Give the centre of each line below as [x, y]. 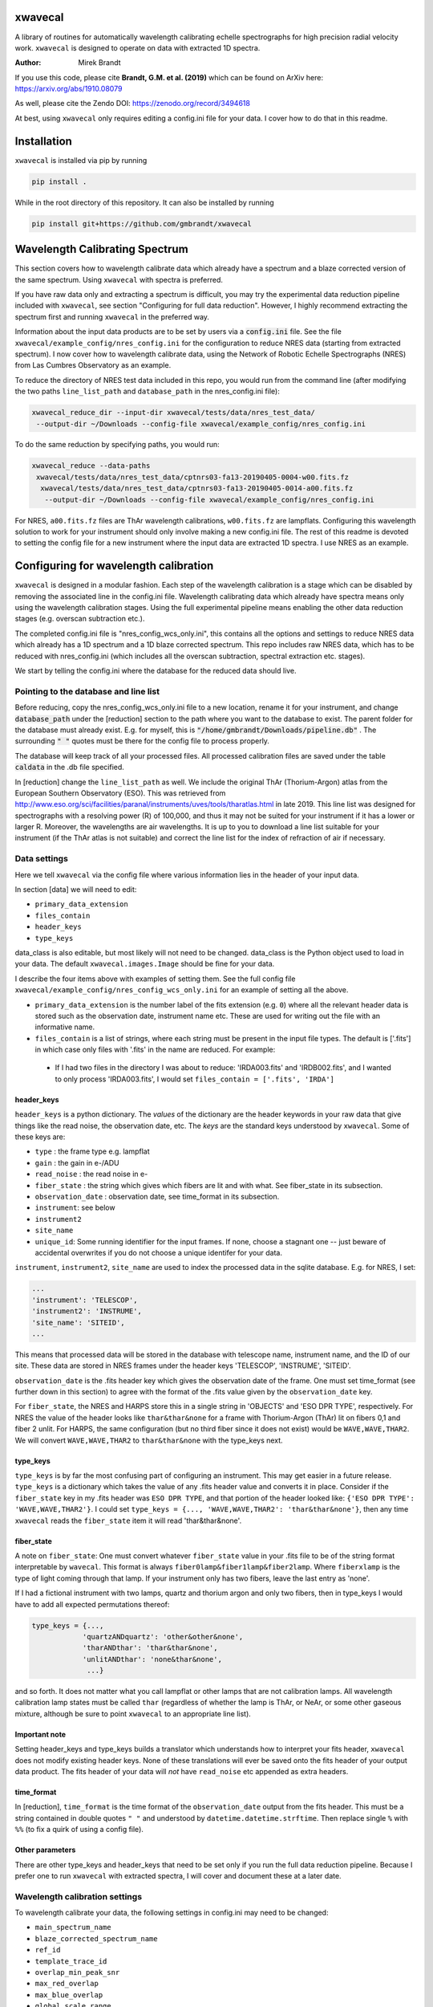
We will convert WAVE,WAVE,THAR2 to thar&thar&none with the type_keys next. [149, 1440]
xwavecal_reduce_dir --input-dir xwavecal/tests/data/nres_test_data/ [174, 413]
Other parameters [45, 1850]
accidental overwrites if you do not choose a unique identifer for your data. [158, 1252]
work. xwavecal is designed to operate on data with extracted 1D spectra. [138, 47]
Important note [40, 1734]
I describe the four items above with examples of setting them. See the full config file [155, 979]
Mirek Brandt [99, 63]
